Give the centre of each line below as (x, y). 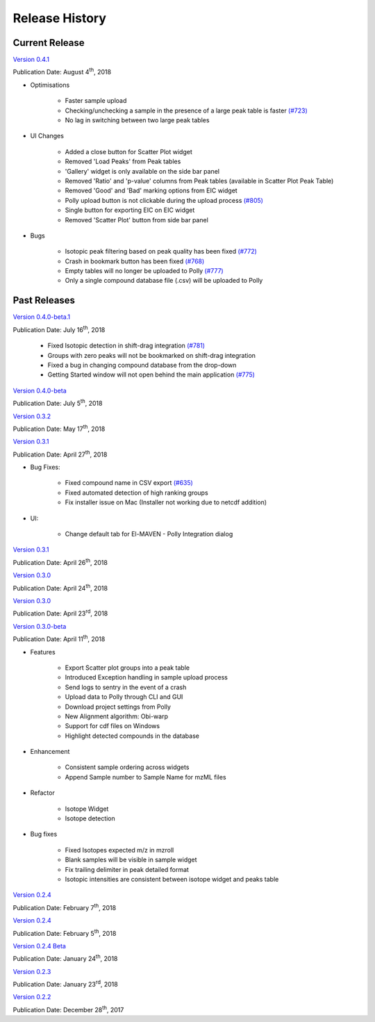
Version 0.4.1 (31, 60)
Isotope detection (90, 818)
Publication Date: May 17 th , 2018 (59, 428)
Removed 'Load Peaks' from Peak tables (123, 162)
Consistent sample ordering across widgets (127, 767)
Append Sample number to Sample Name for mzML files (145, 777)
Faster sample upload (96, 101)
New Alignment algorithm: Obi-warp (116, 716)
